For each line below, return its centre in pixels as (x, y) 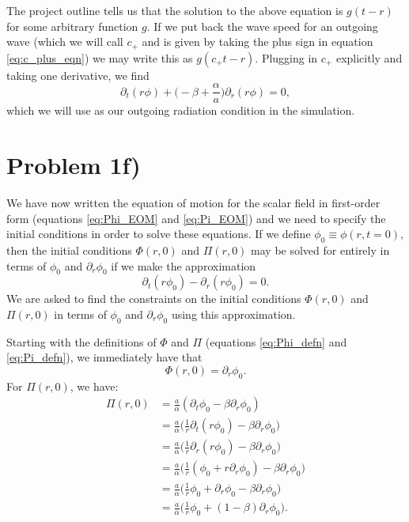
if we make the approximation (184, 265)
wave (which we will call (65, 42)
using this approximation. (233, 314)
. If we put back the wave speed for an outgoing (262, 26)
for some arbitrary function (72, 26)
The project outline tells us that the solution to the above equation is (175, 10)
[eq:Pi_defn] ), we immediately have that (104, 357)
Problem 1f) (74, 165)
